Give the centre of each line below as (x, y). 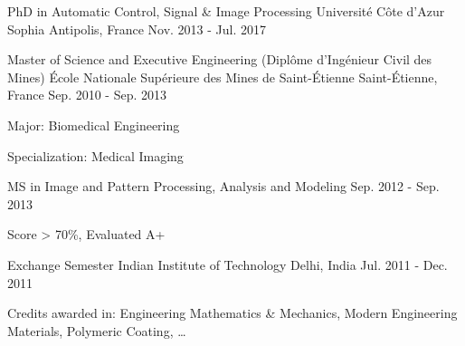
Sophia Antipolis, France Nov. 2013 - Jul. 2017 (137, 29)
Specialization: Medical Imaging (95, 155)
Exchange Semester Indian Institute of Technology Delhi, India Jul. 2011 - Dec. (228, 264)
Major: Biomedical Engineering (94, 125)
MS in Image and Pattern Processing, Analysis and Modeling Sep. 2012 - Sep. (223, 186)
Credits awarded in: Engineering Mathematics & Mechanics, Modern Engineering (232, 313)
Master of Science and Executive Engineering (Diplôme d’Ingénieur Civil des (220, 59)
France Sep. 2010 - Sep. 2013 (87, 95)
